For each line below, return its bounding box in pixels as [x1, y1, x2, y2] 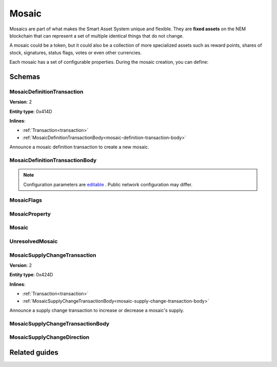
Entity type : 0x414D [9, 108, 52, 114]
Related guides [9, 348, 58, 357]
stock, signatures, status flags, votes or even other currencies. [9, 49, 142, 56]
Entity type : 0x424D [9, 272, 53, 278]
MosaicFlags [9, 197, 43, 204]
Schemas [9, 72, 41, 81]
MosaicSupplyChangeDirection [9, 334, 90, 341]
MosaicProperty [9, 210, 51, 217]
